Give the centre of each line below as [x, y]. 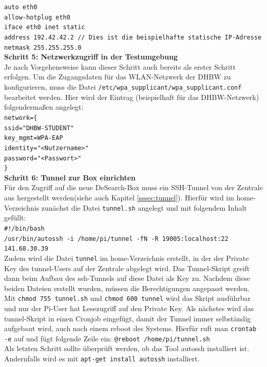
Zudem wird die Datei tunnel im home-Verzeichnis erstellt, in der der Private [127, 258]
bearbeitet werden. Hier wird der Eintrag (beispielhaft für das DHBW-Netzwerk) [132, 97]
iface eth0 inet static [45, 27]
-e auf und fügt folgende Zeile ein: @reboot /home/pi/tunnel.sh [107, 338]
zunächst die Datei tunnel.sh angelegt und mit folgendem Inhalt [144, 207]
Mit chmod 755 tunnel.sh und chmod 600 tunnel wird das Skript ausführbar [128, 298]
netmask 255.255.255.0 [43, 47]
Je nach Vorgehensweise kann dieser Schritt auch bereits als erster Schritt [120, 66]
